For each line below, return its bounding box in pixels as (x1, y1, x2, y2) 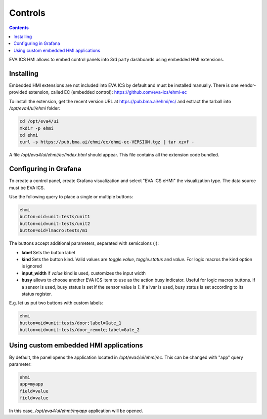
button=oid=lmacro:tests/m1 (19, 228, 88, 233)
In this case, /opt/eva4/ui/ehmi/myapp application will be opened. (9, 408, 143, 414)
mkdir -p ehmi (19, 125, 54, 131)
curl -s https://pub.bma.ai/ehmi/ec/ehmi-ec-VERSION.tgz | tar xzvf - (19, 139, 195, 145)
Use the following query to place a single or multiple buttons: (9, 194, 133, 200)
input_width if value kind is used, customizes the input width (21, 270, 146, 276)
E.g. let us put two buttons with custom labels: (9, 300, 103, 306)
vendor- (239, 82, 256, 88)
